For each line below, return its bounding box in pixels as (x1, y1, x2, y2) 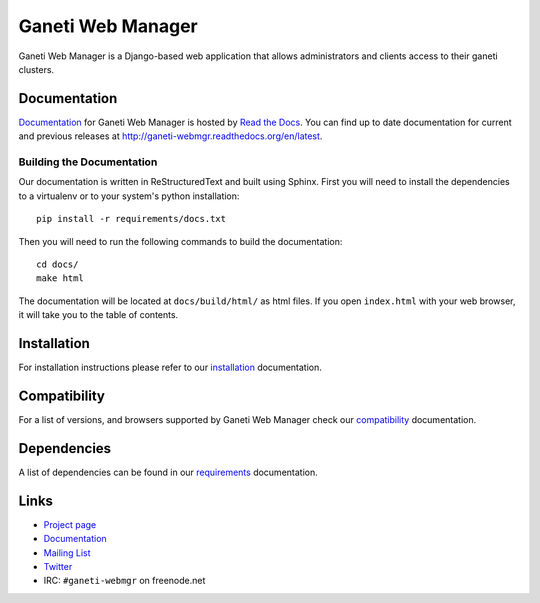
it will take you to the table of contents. (18, 309, 179, 321)
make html (36, 273, 84, 284)
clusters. (18, 63, 55, 75)
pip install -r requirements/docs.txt (36, 213, 227, 225)
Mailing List (43, 546, 91, 559)
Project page (43, 518, 97, 530)
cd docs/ (36, 258, 79, 270)
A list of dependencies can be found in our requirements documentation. (18, 466, 319, 478)
